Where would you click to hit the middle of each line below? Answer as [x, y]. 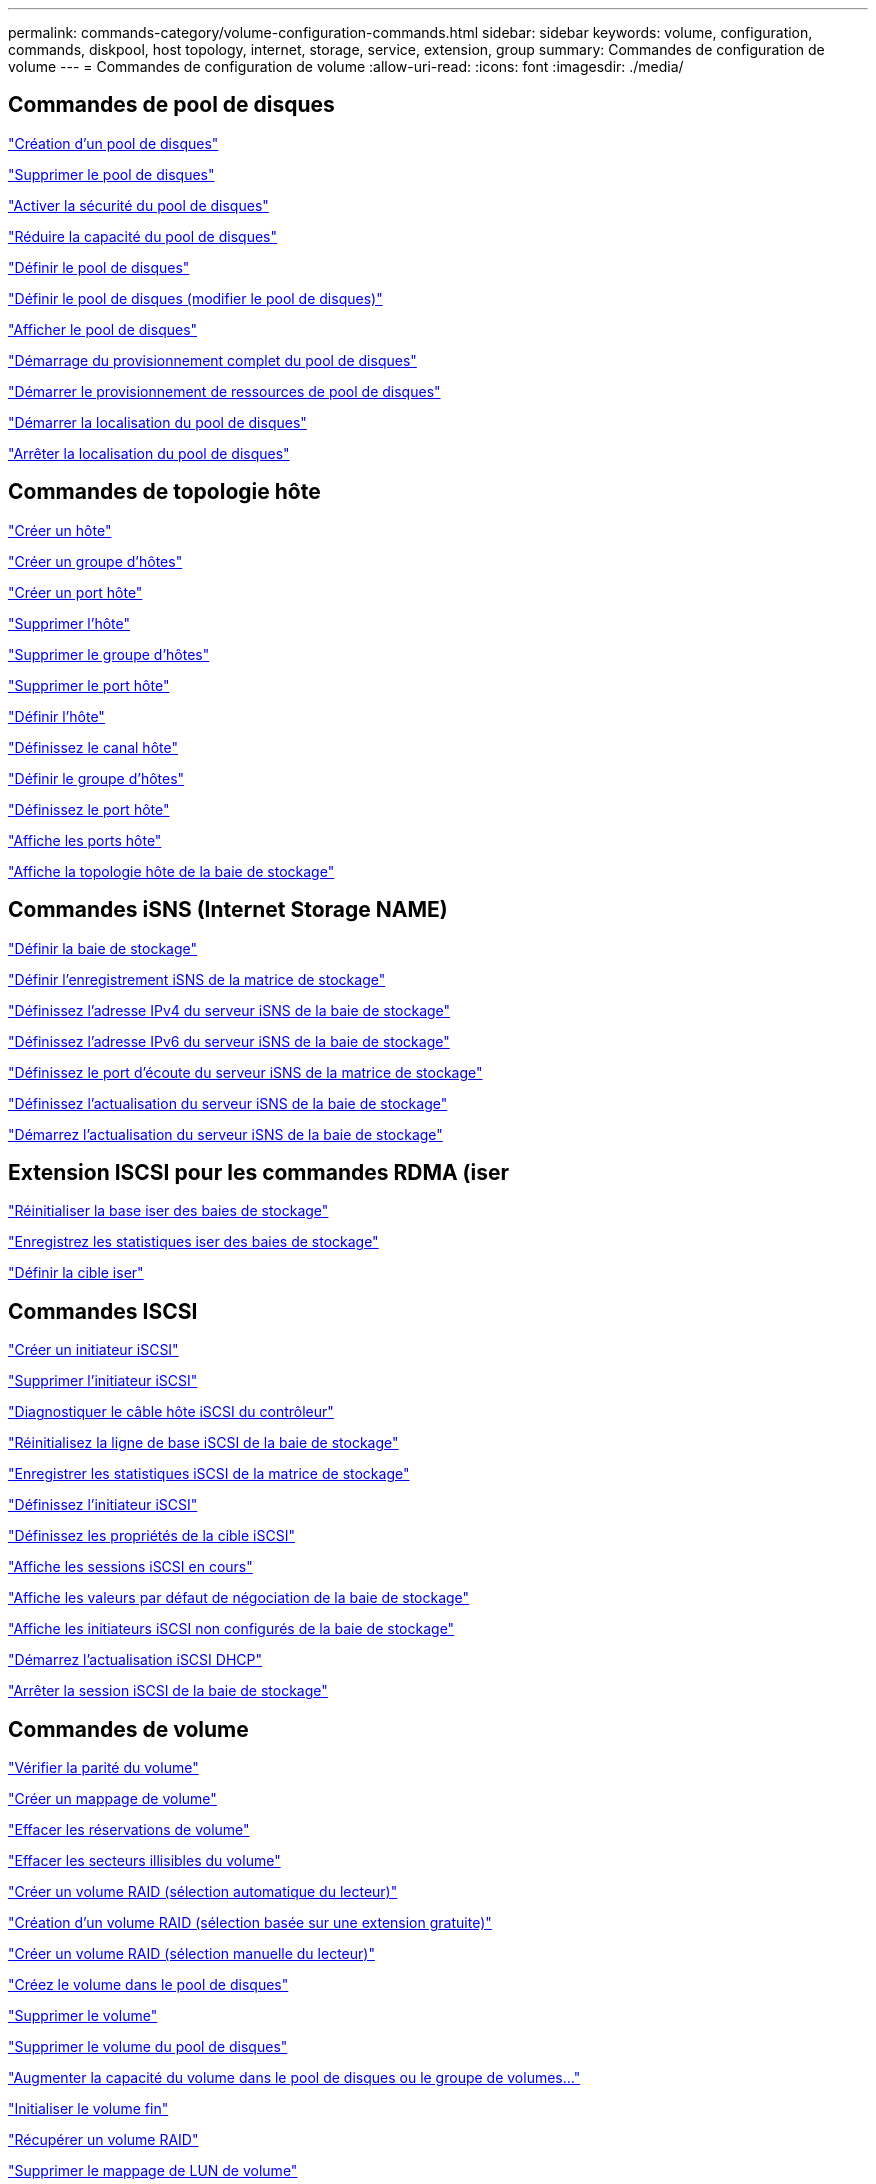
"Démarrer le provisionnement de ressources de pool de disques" [224, 391]
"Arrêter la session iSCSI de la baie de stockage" [168, 1691]
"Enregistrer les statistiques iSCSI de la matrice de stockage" [209, 1474]
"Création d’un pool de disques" [113, 143]
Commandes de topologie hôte [164, 492]
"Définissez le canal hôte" [93, 747]
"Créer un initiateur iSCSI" [93, 1350]
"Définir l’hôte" [56, 716]
